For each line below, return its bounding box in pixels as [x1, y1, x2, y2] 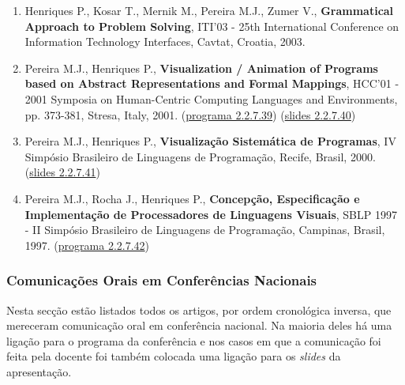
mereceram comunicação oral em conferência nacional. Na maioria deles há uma [6, 317, 392, 334]
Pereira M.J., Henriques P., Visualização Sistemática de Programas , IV [24, 133, 396, 149]
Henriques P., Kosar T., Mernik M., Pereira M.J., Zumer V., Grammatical [24, 2, 394, 18]
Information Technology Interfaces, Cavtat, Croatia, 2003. [24, 33, 306, 50]
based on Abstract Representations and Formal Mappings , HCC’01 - [24, 75, 399, 92]
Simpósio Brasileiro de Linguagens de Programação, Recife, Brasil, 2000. [24, 148, 376, 164]
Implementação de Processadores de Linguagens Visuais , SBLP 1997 [24, 206, 397, 222]
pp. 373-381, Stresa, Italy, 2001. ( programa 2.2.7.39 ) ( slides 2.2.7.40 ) [24, 106, 356, 123]
